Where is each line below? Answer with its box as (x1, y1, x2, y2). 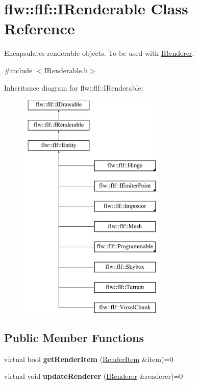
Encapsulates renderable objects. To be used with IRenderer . (4, 48, 194, 58)
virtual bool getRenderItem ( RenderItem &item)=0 (4, 353, 174, 364)
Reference (4, 18, 75, 39)
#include (4, 65, 33, 75)
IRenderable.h (44, 65, 88, 75)
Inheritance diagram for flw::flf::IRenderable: (4, 82, 143, 93)
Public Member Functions (4, 329, 144, 345)
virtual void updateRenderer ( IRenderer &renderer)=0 (4, 371, 183, 381)
